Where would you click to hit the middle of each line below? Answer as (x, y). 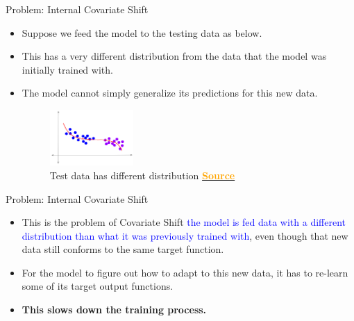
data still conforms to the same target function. (123, 249)
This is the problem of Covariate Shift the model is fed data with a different (184, 222)
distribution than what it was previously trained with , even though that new (185, 235)
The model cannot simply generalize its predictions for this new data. (170, 93)
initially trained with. (67, 69)
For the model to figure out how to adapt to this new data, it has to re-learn (185, 272)
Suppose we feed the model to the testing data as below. (142, 32)
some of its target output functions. (98, 286)
